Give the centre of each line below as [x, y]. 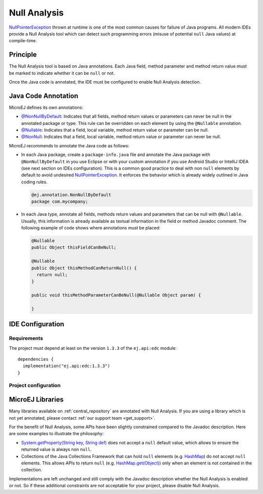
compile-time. [23, 41]
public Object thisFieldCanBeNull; [74, 247]
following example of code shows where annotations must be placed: [91, 228]
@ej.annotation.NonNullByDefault [71, 195]
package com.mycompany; [60, 202]
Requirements [26, 338]
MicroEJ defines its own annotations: [46, 107]
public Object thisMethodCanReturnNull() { [84, 268]
